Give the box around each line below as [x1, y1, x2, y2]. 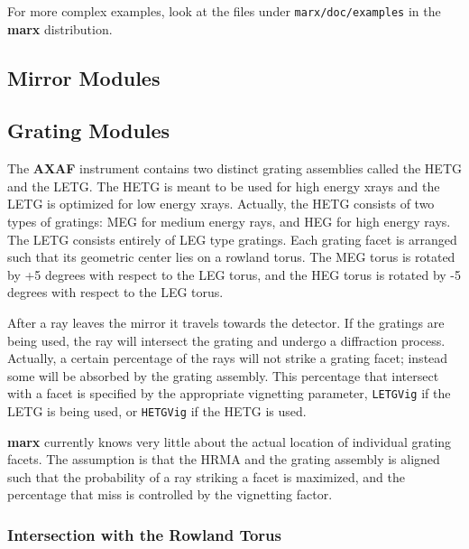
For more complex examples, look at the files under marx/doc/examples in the [7, 2, 441, 20]
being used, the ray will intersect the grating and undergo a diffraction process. [7, 330, 446, 349]
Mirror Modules [7, 63, 161, 91]
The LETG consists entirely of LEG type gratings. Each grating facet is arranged [7, 229, 457, 248]
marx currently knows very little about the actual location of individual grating [7, 432, 452, 451]
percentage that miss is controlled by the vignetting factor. [7, 485, 333, 504]
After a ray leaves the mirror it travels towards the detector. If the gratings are [7, 312, 445, 331]
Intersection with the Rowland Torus [7, 523, 282, 545]
